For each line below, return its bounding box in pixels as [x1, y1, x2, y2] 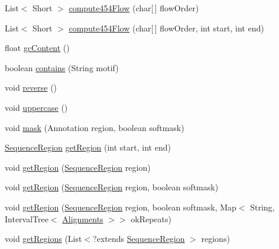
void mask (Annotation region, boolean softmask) [5, 121, 184, 133]
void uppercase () [5, 101, 68, 113]
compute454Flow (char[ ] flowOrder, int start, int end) [69, 21, 264, 34]
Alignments [62, 212, 103, 225]
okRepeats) [131, 212, 171, 225]
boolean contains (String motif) [5, 61, 119, 74]
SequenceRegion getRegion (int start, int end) [5, 141, 171, 154]
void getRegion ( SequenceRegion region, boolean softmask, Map [5, 200, 236, 213]
